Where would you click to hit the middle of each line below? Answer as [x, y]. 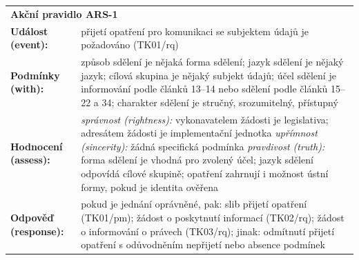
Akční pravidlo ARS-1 [64, 13]
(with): [27, 89]
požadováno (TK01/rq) [130, 44]
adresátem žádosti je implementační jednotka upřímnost [199, 133]
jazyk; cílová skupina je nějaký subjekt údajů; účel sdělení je [208, 75]
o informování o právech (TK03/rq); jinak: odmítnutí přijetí [208, 231]
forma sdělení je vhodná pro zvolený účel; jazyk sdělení [197, 160]
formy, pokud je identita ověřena [150, 187]
